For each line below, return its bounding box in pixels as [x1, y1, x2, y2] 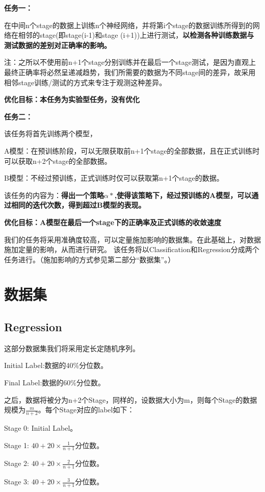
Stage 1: [4, 439, 29, 450]
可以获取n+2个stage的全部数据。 [4, 155, 112, 166]
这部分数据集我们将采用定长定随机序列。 [4, 342, 140, 353]
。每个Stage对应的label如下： [38, 404, 135, 415]
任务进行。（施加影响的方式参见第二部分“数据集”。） [4, 254, 175, 264]
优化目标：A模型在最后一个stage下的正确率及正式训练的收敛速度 [4, 216, 222, 227]
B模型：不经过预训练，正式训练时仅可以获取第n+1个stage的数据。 [4, 173, 224, 183]
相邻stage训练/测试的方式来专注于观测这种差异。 [4, 77, 167, 87]
